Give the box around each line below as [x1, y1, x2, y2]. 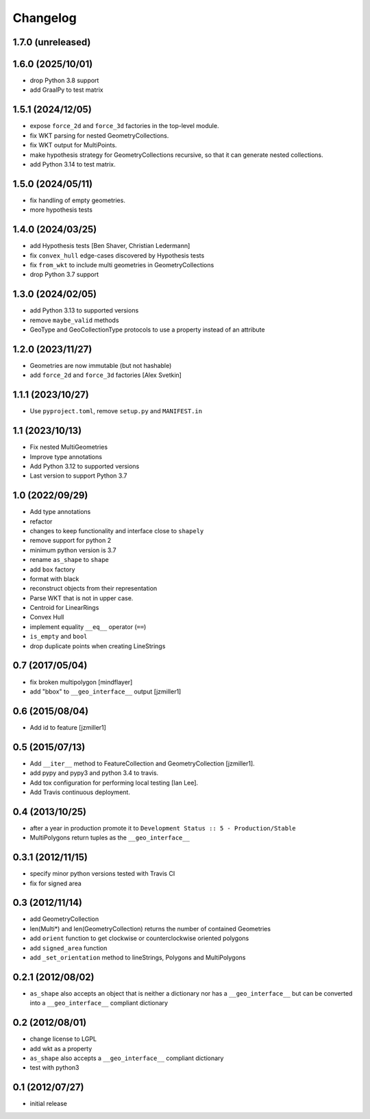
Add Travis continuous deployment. [29, 788, 130, 796]
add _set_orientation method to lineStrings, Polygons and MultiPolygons [29, 953, 246, 961]
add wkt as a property [29, 1044, 92, 1053]
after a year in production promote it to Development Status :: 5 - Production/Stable [29, 824, 296, 832]
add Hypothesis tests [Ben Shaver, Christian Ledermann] [29, 242, 190, 250]
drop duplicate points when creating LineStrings [29, 641, 166, 650]
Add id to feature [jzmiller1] [29, 723, 106, 731]
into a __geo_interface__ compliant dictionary [29, 999, 168, 1007]
